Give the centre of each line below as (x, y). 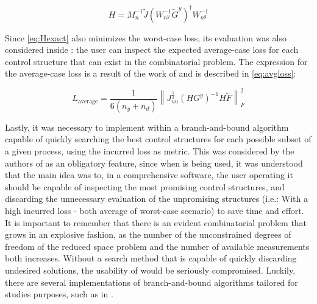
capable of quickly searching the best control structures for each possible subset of (158, 139)
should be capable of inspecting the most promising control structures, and (145, 186)
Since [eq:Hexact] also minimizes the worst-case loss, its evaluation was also (146, 37)
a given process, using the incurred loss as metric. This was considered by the (150, 151)
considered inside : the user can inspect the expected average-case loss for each (152, 50)
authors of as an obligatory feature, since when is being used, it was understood (154, 163)
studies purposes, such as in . (59, 294)
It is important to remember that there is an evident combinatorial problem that (156, 222)
